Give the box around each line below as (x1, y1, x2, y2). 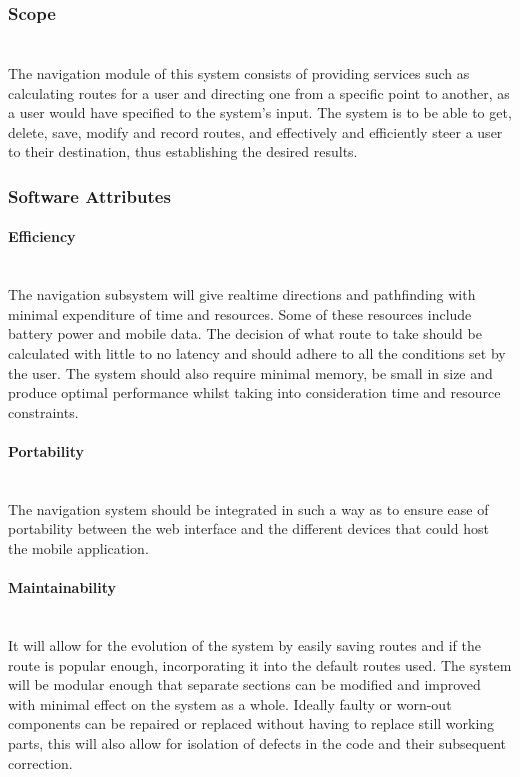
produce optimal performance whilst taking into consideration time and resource (8, 382, 501, 403)
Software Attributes (8, 183, 171, 208)
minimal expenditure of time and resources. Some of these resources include (8, 303, 472, 324)
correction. (8, 752, 73, 773)
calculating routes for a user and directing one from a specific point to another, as (8, 82, 510, 103)
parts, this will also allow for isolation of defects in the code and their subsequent (8, 732, 507, 753)
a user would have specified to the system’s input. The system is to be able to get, (8, 102, 512, 123)
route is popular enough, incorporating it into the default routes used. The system (8, 654, 512, 675)
